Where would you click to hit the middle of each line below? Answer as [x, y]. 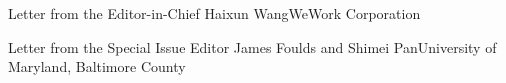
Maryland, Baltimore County [97, 66]
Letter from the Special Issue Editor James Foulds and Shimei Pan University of [252, 46]
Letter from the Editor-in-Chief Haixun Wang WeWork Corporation [214, 13]
